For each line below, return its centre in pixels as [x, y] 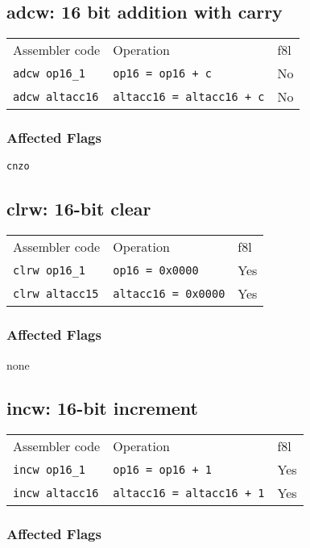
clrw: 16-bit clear [79, 209]
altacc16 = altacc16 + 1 [189, 493]
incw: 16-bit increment [102, 408]
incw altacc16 [56, 493]
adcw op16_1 [50, 73]
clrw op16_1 [50, 270]
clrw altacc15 [56, 293]
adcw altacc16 [56, 96]
